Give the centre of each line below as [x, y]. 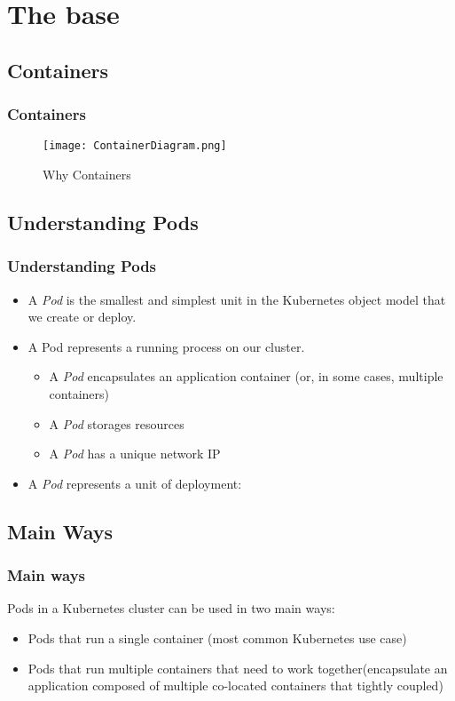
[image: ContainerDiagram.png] [135, 146]
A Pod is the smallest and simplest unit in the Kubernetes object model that [237, 299]
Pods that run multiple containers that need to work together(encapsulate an [238, 668]
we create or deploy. [82, 317]
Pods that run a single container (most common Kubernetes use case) [217, 637]
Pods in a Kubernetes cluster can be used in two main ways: [171, 608]
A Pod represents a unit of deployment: [135, 483]
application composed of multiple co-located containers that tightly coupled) [235, 685]
